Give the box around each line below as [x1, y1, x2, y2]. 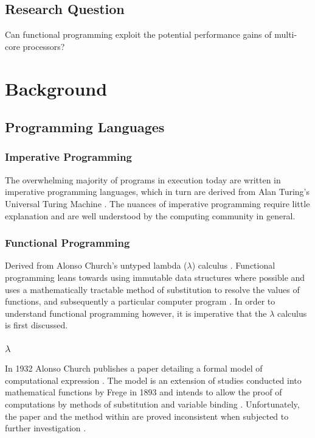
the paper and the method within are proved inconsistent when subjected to [5, 409, 289, 422]
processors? [22, 40, 65, 52]
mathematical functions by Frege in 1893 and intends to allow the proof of [5, 386, 282, 398]
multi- [274, 28, 297, 41]
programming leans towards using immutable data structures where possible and [5, 270, 305, 283]
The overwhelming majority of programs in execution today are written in [5, 173, 281, 186]
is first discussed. [5, 319, 68, 331]
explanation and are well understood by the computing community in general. [5, 209, 296, 222]
